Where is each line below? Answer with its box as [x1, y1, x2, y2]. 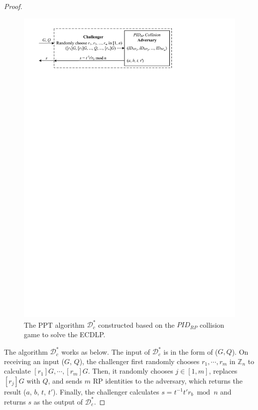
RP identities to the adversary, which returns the [93, 375, 243, 386]
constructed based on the [98, 319, 175, 330]
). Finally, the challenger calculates [53, 386, 159, 397]
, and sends [48, 375, 83, 386]
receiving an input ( [4, 356, 65, 366]
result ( [4, 386, 26, 397]
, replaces [209, 366, 238, 376]
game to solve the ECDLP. [24, 329, 106, 339]
